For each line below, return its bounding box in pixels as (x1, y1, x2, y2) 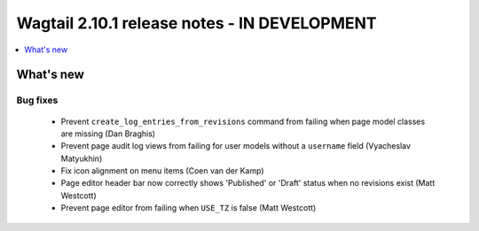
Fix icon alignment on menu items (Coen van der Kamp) (60, 166, 265, 176)
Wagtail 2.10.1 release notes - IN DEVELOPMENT (16, 13, 377, 33)
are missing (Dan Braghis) (60, 128, 155, 139)
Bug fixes (16, 94, 59, 106)
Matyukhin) (60, 153, 103, 164)
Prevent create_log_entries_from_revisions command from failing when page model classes (60, 116, 426, 127)
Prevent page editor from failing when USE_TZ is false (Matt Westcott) (60, 203, 317, 213)
